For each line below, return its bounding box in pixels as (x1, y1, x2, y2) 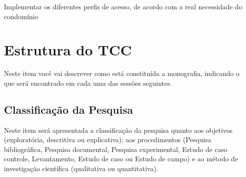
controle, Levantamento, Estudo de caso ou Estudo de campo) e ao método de (4, 153, 238, 164)
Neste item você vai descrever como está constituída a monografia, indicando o (4, 68, 240, 78)
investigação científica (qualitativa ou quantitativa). (4, 163, 158, 174)
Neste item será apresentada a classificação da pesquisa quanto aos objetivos (4, 125, 233, 135)
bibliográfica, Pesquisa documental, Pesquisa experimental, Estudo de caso (4, 144, 227, 154)
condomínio (4, 11, 39, 21)
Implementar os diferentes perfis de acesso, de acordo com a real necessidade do (4, 1, 243, 11)
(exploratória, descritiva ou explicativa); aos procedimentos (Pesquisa (4, 134, 211, 145)
